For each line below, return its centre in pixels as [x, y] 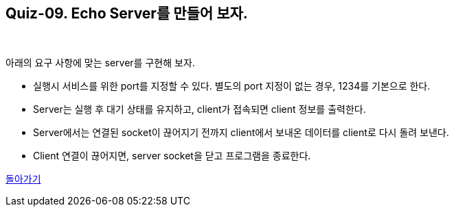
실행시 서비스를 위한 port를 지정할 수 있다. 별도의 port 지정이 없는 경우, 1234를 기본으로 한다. [232, 86]
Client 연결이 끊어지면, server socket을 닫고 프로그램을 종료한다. [172, 156]
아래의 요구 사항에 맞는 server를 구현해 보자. [100, 63]
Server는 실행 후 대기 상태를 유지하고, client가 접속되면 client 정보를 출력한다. [200, 109]
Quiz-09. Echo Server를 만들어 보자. [127, 13]
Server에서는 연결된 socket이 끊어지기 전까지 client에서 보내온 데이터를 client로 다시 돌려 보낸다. [241, 133]
